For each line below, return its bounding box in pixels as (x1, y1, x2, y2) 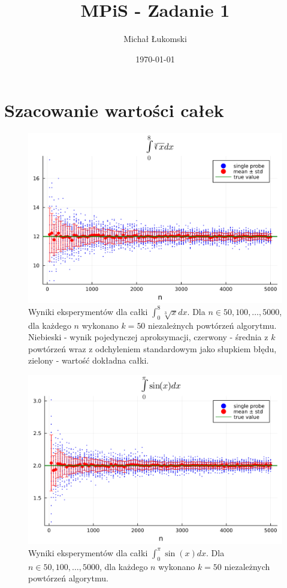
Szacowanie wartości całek (4, 98, 224, 122)
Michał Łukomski (123, 32, 187, 45)
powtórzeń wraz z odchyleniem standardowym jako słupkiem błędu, (28, 342, 277, 355)
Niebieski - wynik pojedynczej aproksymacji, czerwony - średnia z (28, 331, 268, 343)
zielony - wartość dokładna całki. (28, 354, 149, 367)
